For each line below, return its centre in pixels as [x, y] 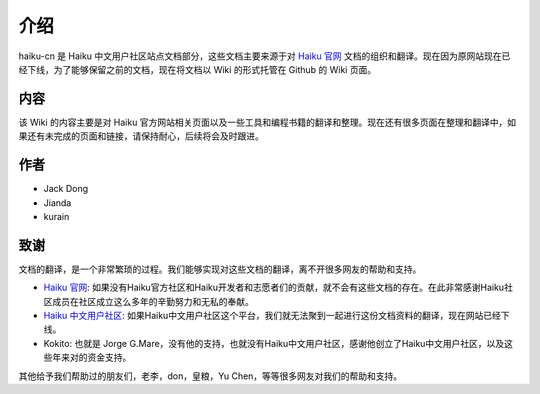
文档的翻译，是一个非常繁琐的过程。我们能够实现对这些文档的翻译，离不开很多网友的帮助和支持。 [220, 269]
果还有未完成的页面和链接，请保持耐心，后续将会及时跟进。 [141, 136]
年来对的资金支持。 [91, 357]
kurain [56, 216]
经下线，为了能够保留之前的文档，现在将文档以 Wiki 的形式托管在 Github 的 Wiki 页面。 [197, 69]
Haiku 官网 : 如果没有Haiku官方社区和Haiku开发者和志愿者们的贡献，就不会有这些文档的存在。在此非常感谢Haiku [274, 287]
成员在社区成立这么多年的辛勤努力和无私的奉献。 [152, 301]
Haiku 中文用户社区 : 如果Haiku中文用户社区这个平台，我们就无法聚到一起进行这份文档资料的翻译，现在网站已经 [272, 315]
